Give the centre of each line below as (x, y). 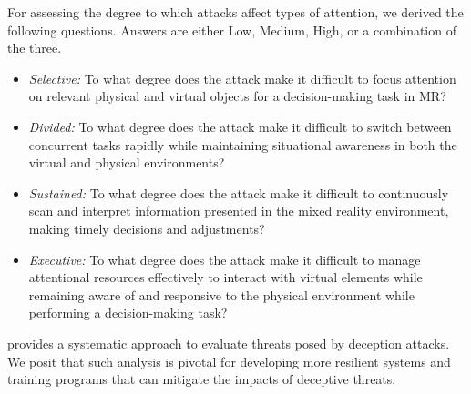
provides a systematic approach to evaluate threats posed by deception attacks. (229, 343)
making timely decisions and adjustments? (147, 228)
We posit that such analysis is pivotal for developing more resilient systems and (229, 361)
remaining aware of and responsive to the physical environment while (221, 294)
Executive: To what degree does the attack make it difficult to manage (225, 259)
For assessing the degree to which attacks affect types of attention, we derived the (235, 12)
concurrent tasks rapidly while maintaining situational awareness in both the (243, 144)
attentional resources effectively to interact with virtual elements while (225, 277)
